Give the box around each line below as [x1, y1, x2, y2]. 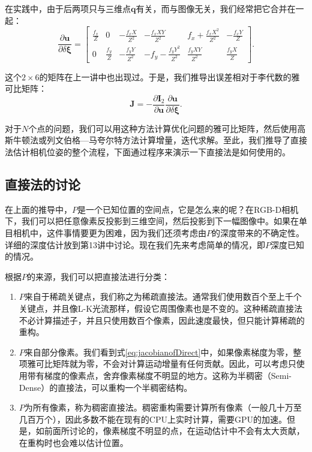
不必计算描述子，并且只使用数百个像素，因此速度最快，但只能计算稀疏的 [19, 314, 305, 326]
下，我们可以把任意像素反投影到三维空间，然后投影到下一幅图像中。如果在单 [5, 215, 307, 227]
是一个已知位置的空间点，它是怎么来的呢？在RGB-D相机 [77, 203, 299, 215]
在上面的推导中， [5, 203, 72, 215]
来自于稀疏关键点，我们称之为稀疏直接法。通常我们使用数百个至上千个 [24, 290, 302, 303]
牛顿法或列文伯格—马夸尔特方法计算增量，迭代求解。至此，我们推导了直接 [13, 134, 307, 146]
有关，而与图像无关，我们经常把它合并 [136, 2, 287, 14]
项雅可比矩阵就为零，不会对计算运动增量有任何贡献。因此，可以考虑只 [19, 357, 296, 370]
